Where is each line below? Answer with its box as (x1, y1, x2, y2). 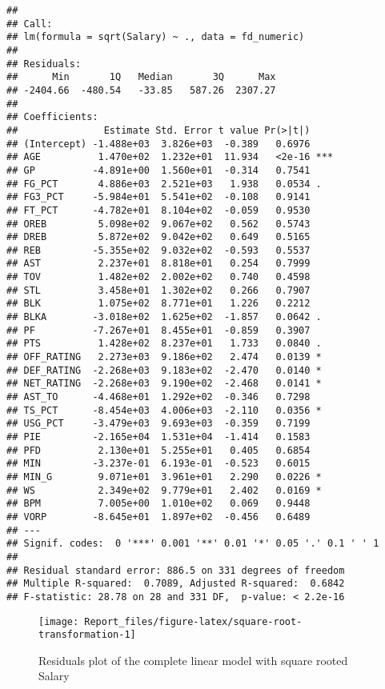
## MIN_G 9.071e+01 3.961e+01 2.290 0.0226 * (6, 471, 322, 483)
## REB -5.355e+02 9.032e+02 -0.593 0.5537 (6, 244, 311, 256)
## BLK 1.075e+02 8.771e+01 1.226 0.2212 (6, 298, 311, 310)
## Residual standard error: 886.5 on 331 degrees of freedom (6, 564, 345, 576)
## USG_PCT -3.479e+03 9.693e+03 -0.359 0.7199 (6, 418, 311, 430)
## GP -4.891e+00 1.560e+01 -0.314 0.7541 (6, 164, 311, 176)
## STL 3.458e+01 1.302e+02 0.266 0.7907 (6, 284, 311, 296)
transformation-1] (38, 629, 136, 641)
